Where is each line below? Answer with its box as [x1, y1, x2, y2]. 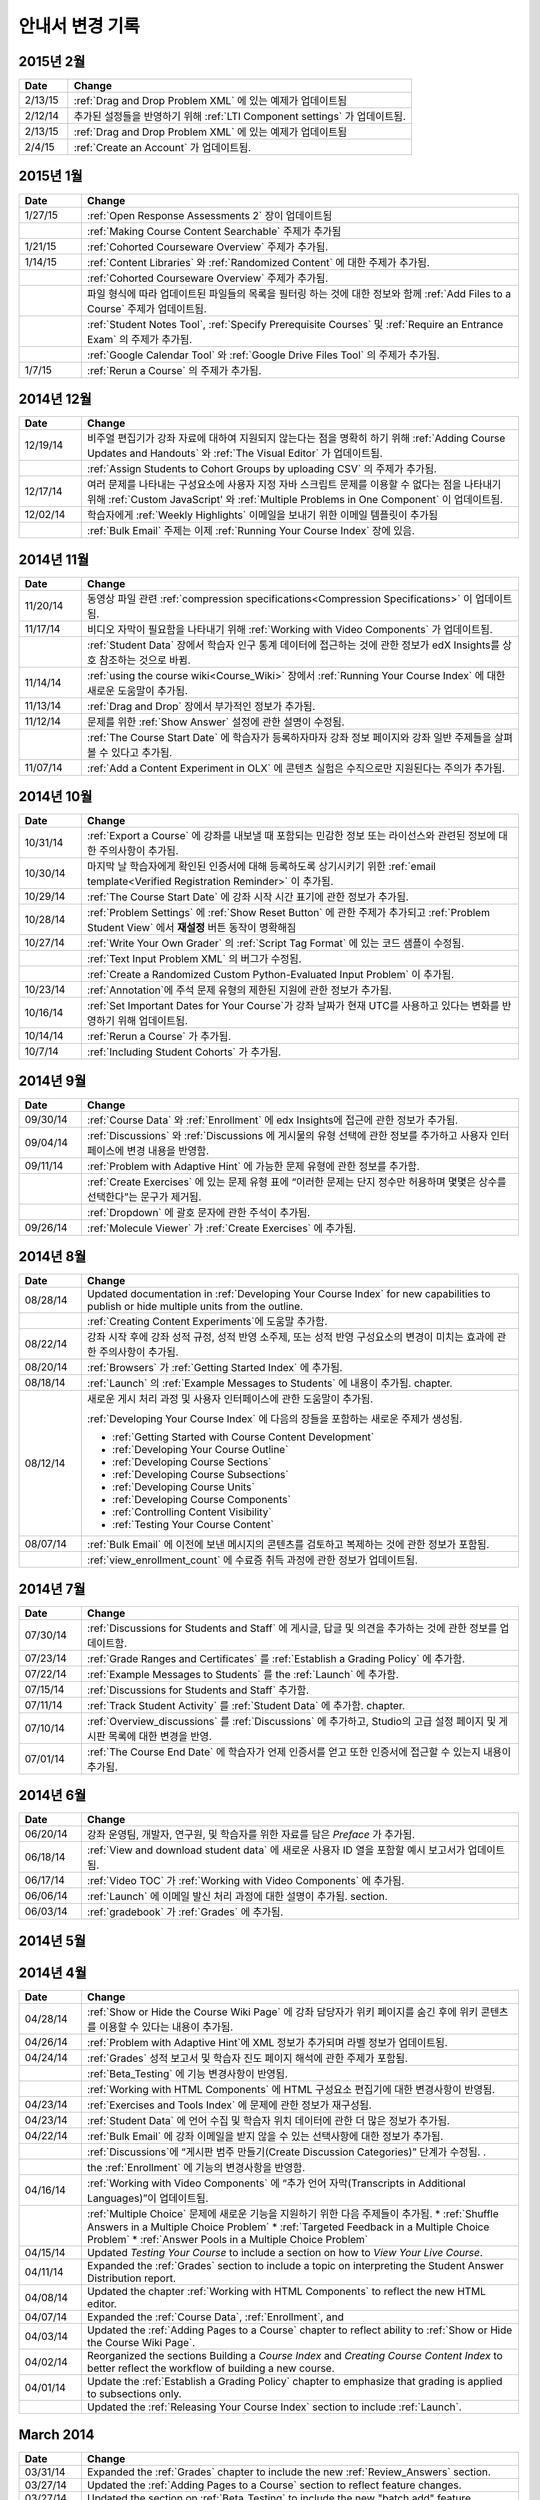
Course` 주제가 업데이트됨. [86, 301, 207, 315]
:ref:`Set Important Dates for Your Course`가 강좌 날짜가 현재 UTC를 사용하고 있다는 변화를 [86, 999, 500, 1013]
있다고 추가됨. [111, 745, 173, 759]
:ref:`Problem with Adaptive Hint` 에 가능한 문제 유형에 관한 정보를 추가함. [86, 1159, 420, 1173]
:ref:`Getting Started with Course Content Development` [111, 1430, 375, 1444]
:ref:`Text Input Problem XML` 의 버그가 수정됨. [86, 952, 302, 966]
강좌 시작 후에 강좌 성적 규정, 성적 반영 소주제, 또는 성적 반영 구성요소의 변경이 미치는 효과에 [86, 1330, 495, 1344]
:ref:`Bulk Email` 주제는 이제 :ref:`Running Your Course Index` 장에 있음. [86, 524, 415, 538]
